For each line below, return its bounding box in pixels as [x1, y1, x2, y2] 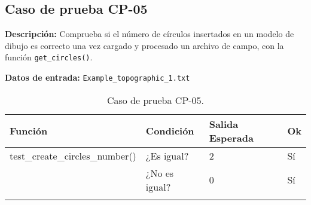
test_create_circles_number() [10, 148, 136, 163]
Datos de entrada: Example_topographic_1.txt [5, 71, 190, 84]
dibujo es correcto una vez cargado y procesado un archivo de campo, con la [5, 39, 284, 51]
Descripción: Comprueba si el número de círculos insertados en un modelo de [5, 27, 294, 40]
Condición [145, 124, 194, 138]
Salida [209, 117, 239, 131]
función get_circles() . [5, 51, 93, 63]
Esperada [209, 130, 254, 145]
